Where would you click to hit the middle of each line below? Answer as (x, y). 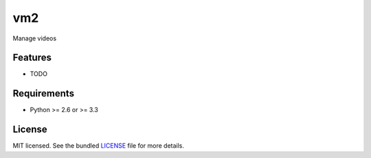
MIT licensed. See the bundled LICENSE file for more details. (99, 146)
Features (32, 58)
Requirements (44, 93)
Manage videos (35, 38)
